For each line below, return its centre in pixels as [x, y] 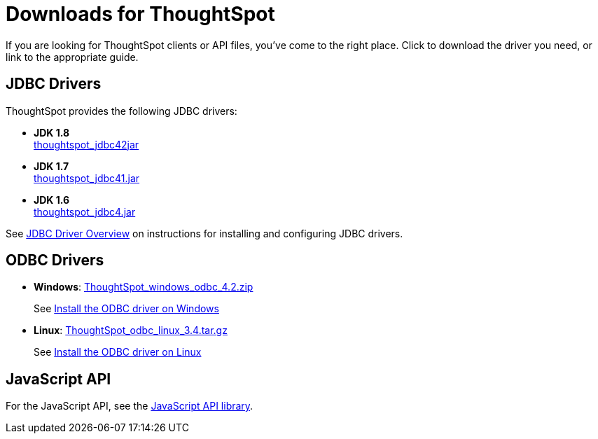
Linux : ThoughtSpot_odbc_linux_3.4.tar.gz [131, 330]
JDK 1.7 [51, 166]
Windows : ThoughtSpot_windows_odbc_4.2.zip [144, 287]
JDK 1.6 [52, 200]
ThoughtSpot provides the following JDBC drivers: [121, 111]
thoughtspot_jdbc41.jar [87, 178]
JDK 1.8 [52, 132]
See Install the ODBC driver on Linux [118, 352]
